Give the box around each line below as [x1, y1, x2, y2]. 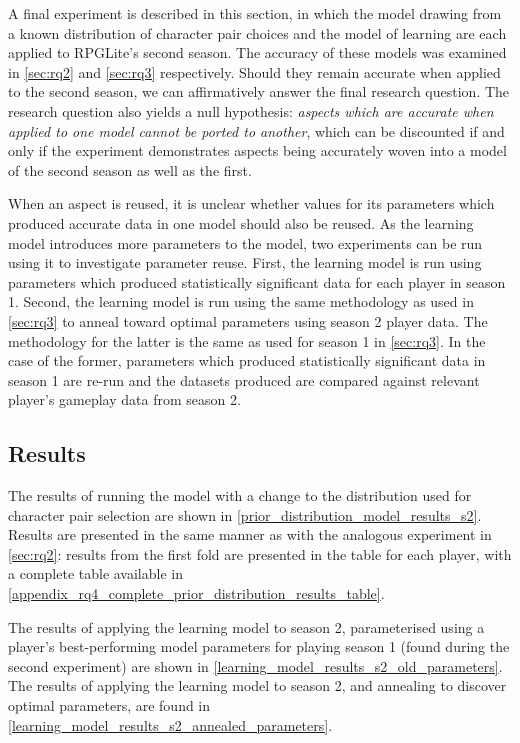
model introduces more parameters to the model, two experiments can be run [8, 232, 483, 253]
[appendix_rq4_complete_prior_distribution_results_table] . [8, 583, 385, 604]
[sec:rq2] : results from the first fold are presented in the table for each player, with [8, 543, 512, 564]
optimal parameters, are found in [8, 695, 211, 716]
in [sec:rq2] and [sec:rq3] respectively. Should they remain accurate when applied [8, 61, 501, 82]
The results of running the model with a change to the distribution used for [8, 485, 472, 506]
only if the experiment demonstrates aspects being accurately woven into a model [8, 140, 507, 161]
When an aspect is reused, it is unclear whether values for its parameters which [8, 193, 495, 214]
